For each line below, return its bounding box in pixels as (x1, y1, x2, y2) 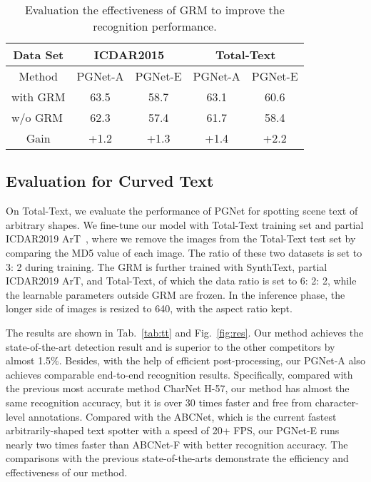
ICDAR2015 (93, 46, 165, 63)
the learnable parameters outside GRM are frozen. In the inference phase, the (6, 287, 345, 302)
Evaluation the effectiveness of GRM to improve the (24, 1, 285, 18)
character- (315, 394, 359, 409)
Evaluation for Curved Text (6, 170, 214, 192)
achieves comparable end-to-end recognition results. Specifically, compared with (6, 366, 353, 381)
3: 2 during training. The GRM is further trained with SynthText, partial (6, 259, 327, 274)
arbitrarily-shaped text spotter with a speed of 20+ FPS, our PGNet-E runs (6, 423, 340, 438)
